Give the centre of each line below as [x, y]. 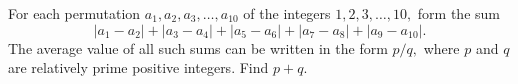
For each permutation [74, 13]
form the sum [458, 13]
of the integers [287, 13]
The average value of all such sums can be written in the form [198, 47]
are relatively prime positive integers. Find [138, 67]
